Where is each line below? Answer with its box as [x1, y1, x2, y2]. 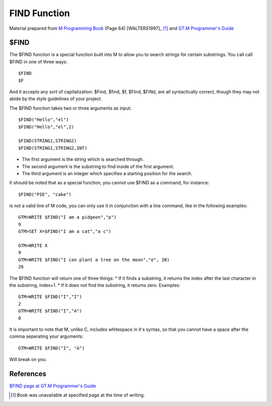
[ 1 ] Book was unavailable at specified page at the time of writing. [11, 392, 145, 398]
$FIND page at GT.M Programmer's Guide [9, 383, 96, 389]
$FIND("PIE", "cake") [18, 191, 72, 197]
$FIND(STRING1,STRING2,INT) [18, 145, 88, 151]
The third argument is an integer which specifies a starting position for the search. [22, 170, 192, 176]
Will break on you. [9, 357, 47, 363]
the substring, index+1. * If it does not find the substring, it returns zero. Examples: [9, 282, 181, 288]
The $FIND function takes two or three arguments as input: [9, 105, 132, 111]
